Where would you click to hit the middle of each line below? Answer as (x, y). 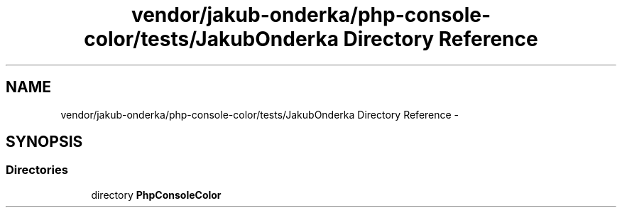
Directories (37, 170)
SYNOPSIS (44, 142)
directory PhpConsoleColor (156, 195)
